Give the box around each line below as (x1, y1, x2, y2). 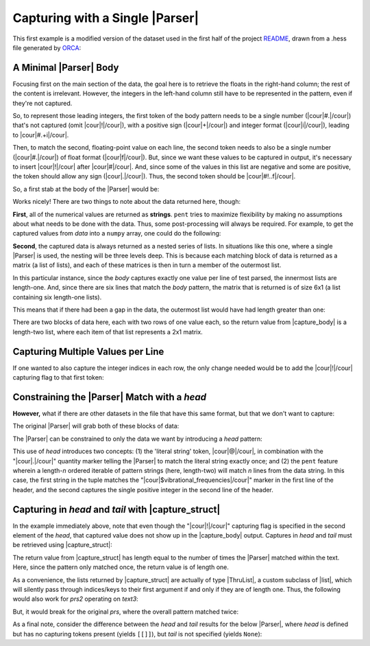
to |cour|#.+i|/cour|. (12, 130, 69, 139)
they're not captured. (12, 99, 73, 107)
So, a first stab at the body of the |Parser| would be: (12, 185, 160, 193)
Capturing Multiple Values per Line (12, 345, 164, 357)
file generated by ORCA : (12, 43, 82, 51)
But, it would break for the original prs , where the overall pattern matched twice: (12, 608, 239, 616)
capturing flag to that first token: (12, 373, 104, 382)
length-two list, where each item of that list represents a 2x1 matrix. (12, 327, 203, 336)
